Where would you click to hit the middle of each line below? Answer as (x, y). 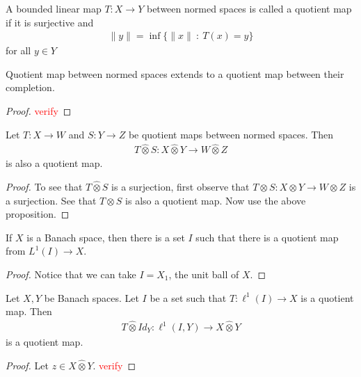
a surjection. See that (51, 200)
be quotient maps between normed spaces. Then (231, 134)
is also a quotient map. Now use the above (216, 200)
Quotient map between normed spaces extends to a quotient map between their (175, 73)
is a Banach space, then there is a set (106, 237)
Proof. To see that (44, 187)
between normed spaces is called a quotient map (249, 8)
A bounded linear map (54, 8)
